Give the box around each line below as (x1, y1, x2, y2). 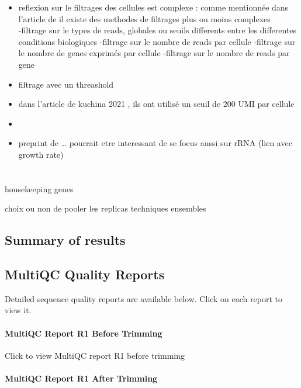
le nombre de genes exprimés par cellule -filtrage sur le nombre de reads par (18, 47, 290, 59)
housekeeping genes (5, 182, 74, 195)
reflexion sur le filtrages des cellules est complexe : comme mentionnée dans (18, 1, 289, 13)
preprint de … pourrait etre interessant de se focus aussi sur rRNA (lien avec (18, 137, 292, 149)
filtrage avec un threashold (18, 78, 114, 90)
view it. (5, 304, 32, 316)
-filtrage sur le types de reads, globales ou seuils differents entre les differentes (18, 24, 297, 36)
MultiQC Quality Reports (5, 265, 165, 283)
